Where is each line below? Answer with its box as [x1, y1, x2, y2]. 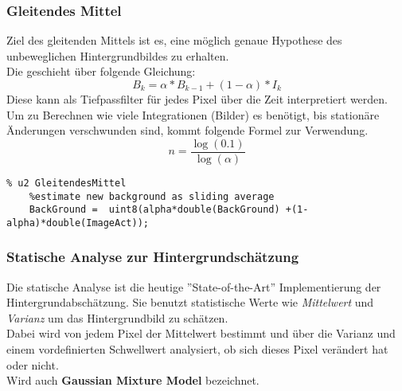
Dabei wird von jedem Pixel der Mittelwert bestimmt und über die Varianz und [6, 325, 396, 342]
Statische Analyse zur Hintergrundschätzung [6, 247, 299, 267]
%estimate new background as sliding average [29, 190, 275, 202]
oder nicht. [6, 356, 59, 373]
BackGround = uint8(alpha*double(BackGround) [29, 204, 280, 216]
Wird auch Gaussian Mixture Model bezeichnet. [6, 372, 260, 389]
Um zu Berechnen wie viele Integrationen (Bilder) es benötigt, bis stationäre [6, 106, 380, 123]
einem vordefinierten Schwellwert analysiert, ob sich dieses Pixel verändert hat [6, 341, 388, 358]
